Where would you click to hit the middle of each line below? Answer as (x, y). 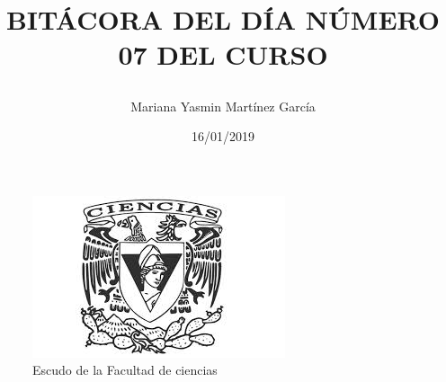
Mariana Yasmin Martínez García (223, 106)
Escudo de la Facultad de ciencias (125, 370)
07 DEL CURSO (223, 54)
